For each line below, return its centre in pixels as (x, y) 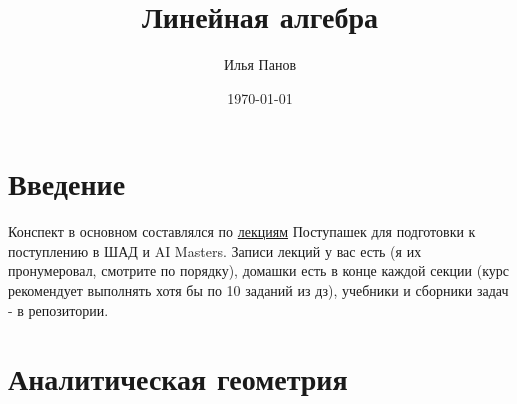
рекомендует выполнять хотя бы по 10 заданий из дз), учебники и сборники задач (258, 290)
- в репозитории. (58, 309)
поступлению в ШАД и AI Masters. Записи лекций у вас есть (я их (215, 250)
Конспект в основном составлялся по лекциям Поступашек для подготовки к (242, 231)
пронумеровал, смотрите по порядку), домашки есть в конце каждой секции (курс (258, 270)
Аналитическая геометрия (178, 378)
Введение (67, 183)
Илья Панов (259, 64)
